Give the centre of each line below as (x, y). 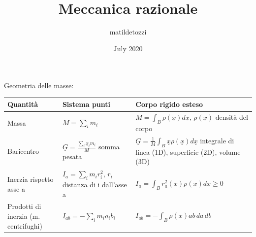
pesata (72, 156)
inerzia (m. (24, 216)
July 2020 (128, 48)
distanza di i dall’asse (95, 184)
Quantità (23, 104)
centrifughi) (25, 225)
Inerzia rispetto (31, 179)
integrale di (217, 140)
